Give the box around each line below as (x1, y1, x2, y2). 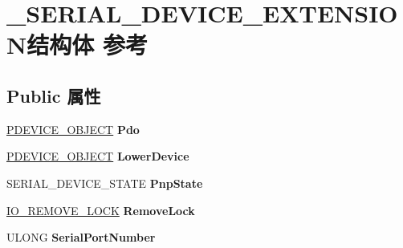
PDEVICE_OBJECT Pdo (6, 120, 140, 137)
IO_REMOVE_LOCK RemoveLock (6, 201, 195, 218)
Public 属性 (6, 83, 101, 108)
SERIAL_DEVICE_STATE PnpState (6, 174, 203, 191)
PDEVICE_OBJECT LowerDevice (6, 148, 189, 165)
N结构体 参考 (6, 28, 148, 61)
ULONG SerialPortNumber (6, 229, 156, 246)
